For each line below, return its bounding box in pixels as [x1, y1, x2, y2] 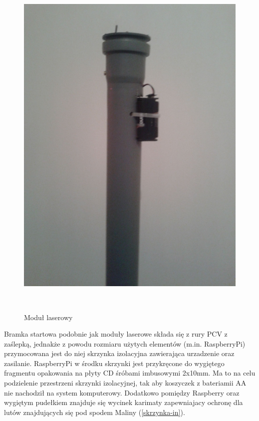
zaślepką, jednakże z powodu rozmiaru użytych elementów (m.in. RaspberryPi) [4, 338, 246, 349]
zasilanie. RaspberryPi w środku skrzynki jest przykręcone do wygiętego [4, 358, 225, 368]
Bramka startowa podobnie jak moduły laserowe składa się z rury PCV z [4, 329, 228, 339]
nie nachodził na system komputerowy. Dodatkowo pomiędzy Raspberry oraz [4, 387, 240, 398]
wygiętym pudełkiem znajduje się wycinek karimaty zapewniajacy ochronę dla [4, 397, 243, 408]
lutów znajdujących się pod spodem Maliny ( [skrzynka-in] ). [4, 407, 185, 417]
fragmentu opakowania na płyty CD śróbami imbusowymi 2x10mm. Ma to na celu [4, 368, 256, 378]
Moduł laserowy [24, 312, 73, 322]
